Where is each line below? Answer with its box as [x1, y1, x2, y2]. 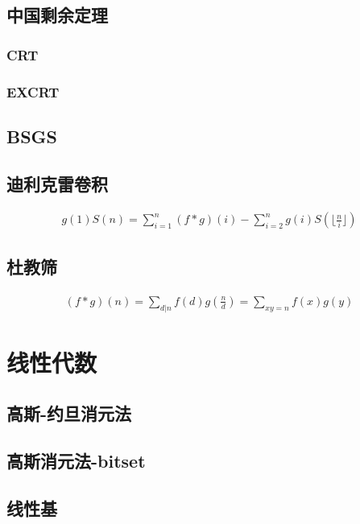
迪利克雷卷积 [6, 171, 108, 196]
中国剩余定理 [6, 2, 108, 27]
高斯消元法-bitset [6, 448, 146, 473]
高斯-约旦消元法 [6, 401, 132, 426]
